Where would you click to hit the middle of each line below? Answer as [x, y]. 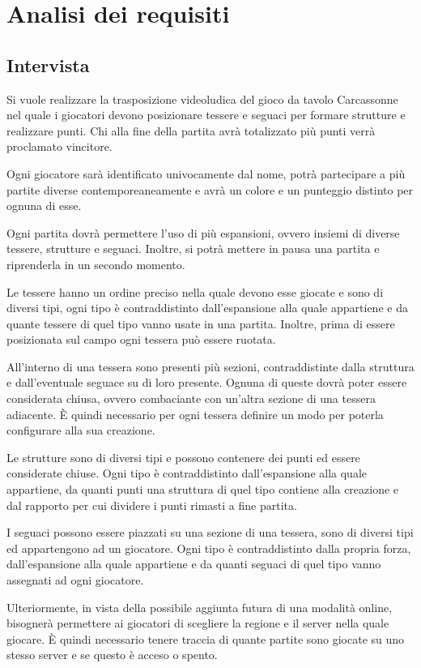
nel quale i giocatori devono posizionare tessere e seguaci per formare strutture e [206, 115]
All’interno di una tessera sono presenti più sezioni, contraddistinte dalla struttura [210, 366]
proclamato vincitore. [60, 146]
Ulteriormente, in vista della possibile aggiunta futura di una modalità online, [200, 607]
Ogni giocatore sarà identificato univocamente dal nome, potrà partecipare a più [206, 173]
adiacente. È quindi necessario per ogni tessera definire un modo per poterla [195, 414]
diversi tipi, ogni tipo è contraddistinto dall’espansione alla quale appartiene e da [207, 308]
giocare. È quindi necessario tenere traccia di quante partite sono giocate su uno [206, 638]
